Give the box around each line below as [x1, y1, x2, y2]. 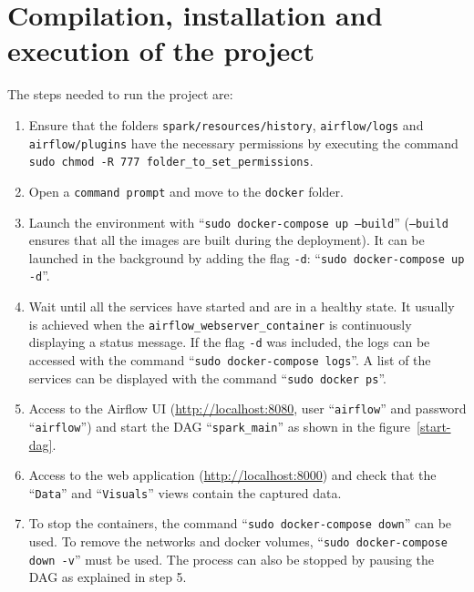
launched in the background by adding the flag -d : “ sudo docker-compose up [28, 248, 465, 267]
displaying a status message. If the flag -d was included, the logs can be [28, 332, 430, 352]
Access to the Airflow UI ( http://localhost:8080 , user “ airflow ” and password [28, 399, 467, 418]
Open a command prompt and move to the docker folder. [28, 181, 344, 200]
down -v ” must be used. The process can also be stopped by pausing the [28, 549, 435, 568]
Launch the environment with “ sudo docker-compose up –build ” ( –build [28, 212, 448, 231]
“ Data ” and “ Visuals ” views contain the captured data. [28, 483, 342, 502]
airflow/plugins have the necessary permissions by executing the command [28, 133, 459, 152]
